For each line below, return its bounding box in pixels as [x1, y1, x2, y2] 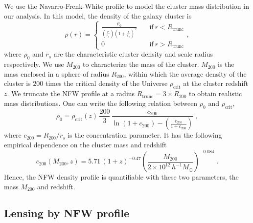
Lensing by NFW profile [4, 205, 130, 220]
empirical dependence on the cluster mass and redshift [4, 140, 167, 150]
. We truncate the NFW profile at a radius [7, 88, 135, 99]
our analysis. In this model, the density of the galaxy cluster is [4, 10, 192, 20]
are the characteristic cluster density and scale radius [53, 49, 213, 59]
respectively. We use [4, 59, 64, 69]
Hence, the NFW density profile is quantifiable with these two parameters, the [4, 172, 239, 182]
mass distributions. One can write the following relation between [4, 98, 198, 108]
